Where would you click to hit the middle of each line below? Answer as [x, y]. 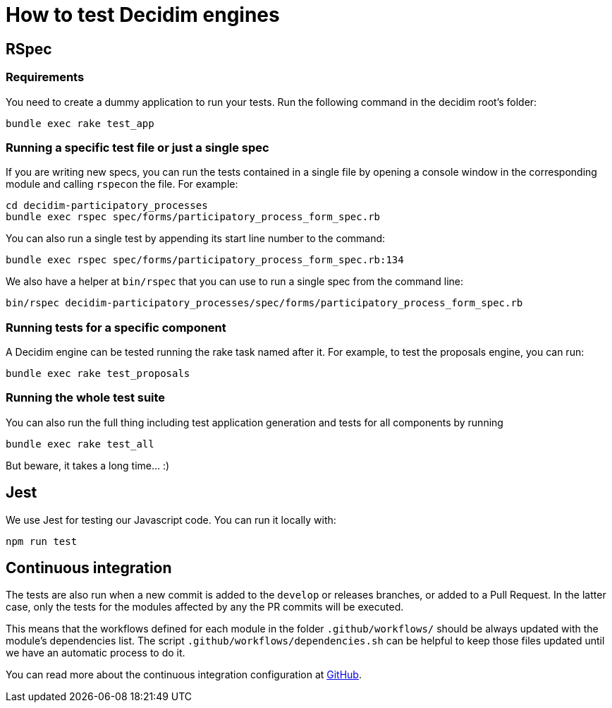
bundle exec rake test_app [80, 123]
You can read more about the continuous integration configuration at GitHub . [184, 675]
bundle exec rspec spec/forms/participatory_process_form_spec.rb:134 [205, 260]
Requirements [45, 77]
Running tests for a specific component [116, 327]
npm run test [42, 541]
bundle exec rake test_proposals [98, 374]
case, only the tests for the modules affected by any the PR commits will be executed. [205, 607]
